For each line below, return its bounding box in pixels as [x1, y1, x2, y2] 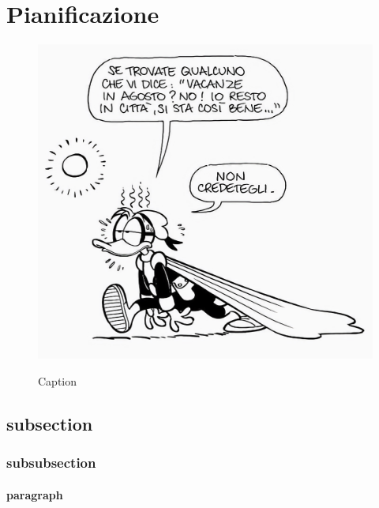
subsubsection [6, 453, 96, 472]
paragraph [6, 486, 63, 502]
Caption [38, 373, 77, 389]
